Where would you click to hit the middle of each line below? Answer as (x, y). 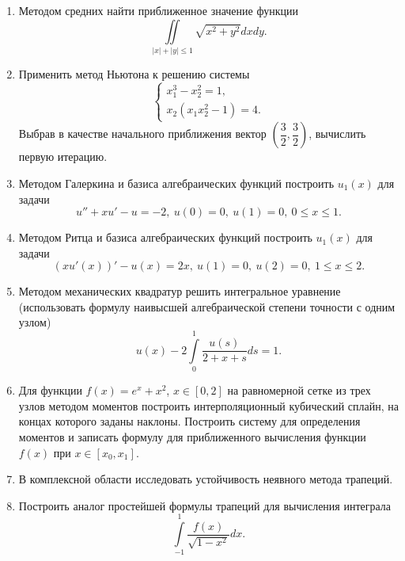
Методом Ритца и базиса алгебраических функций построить (165, 237)
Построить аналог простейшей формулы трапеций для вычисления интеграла (205, 505)
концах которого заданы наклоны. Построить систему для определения (189, 421)
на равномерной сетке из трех (299, 390)
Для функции (50, 390)
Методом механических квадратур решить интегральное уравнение (180, 291)
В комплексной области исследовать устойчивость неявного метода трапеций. (206, 479)
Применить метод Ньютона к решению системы (134, 73)
